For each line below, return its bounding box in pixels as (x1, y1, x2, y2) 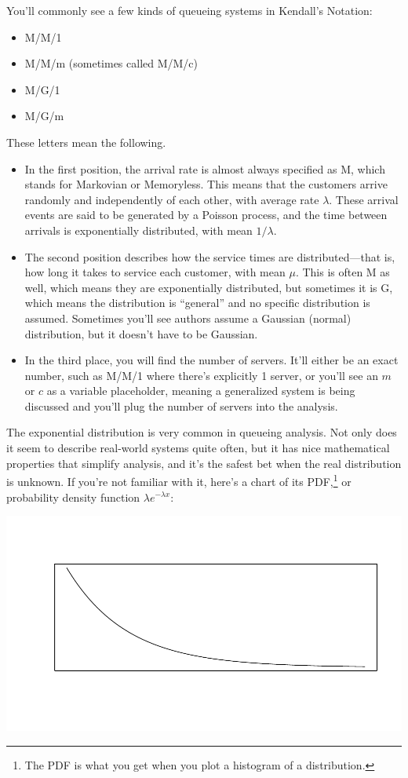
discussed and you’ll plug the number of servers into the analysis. (24, 397, 338, 414)
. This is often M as (295, 264, 390, 280)
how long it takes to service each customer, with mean (24, 264, 286, 280)
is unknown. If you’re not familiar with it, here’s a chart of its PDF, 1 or (6, 471, 352, 489)
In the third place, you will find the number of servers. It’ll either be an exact (24, 352, 399, 368)
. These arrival (329, 191, 399, 207)
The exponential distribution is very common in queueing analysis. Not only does (6, 424, 397, 440)
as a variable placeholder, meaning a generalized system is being (46, 382, 355, 399)
